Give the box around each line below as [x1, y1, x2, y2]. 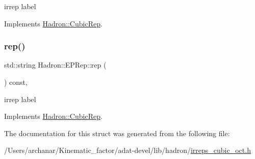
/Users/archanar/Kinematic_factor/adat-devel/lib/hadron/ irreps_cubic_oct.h [4, 145, 251, 155]
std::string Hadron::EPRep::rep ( [4, 59, 107, 70]
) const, [4, 77, 28, 87]
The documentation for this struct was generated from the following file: [4, 128, 230, 138]
